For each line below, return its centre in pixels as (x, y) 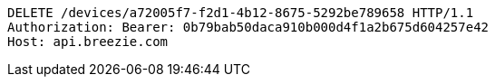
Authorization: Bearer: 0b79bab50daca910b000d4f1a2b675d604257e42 (248, 27)
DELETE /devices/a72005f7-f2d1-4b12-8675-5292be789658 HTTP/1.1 (241, 13)
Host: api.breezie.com (88, 42)
